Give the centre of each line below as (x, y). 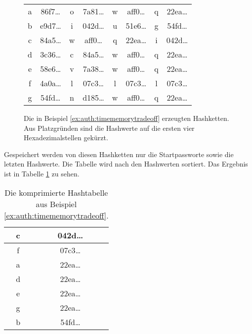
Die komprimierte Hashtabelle (56, 192)
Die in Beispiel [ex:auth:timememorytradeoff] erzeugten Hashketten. (126, 118)
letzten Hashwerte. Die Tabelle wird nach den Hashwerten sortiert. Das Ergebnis (126, 164)
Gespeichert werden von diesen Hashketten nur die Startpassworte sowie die (119, 154)
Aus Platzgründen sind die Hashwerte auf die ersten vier (109, 128)
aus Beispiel (56, 204)
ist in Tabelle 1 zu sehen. (42, 173)
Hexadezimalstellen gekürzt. (66, 138)
